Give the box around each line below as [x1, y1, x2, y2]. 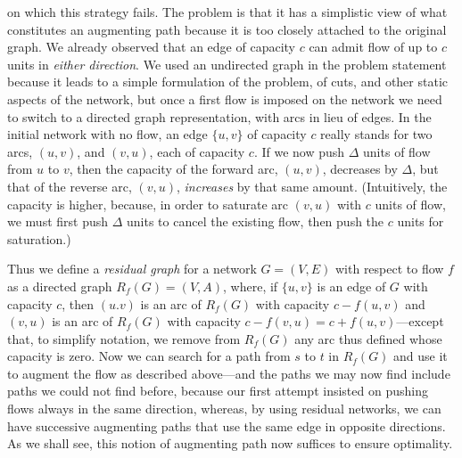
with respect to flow [334, 259, 444, 278]
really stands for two [320, 125, 433, 143]
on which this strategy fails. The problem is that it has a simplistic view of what [7, 3, 448, 20]
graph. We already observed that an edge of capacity [7, 37, 295, 56]
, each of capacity [149, 142, 245, 160]
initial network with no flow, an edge [7, 125, 208, 143]
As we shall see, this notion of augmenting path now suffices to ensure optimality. [7, 434, 453, 453]
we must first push [7, 212, 109, 231]
